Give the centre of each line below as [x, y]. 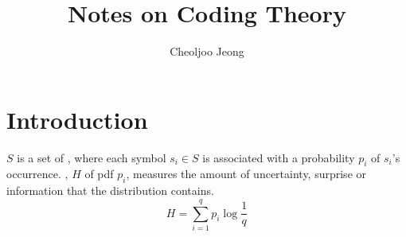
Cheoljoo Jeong [207, 51]
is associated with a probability [279, 157]
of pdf [99, 174]
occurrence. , [37, 174]
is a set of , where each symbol [92, 157]
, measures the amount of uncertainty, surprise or [246, 174]
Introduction [77, 119]
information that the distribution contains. [110, 190]
